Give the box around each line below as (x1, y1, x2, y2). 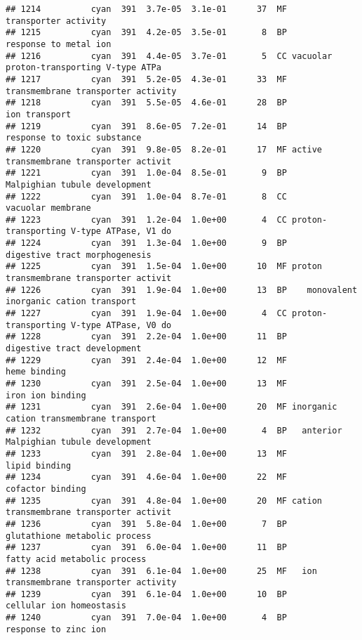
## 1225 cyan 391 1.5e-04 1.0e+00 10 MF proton (6, 261, 323, 272)
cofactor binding (6, 483, 86, 494)
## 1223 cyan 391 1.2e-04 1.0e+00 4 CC (6, 214, 287, 225)
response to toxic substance (6, 133, 142, 143)
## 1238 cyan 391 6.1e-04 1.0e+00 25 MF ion (6, 566, 317, 576)
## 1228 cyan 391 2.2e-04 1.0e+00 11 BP (6, 332, 287, 342)
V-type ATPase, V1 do (71, 226, 172, 237)
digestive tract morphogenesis (6, 249, 152, 260)
